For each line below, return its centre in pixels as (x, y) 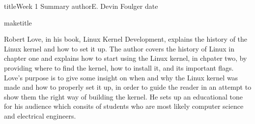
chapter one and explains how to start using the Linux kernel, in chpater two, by (126, 58)
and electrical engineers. (40, 115)
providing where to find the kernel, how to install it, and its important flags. (119, 67)
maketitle (18, 22)
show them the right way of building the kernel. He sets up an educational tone (124, 96)
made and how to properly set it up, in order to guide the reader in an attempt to (128, 87)
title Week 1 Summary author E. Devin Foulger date (81, 6)
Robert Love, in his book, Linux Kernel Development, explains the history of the (126, 39)
